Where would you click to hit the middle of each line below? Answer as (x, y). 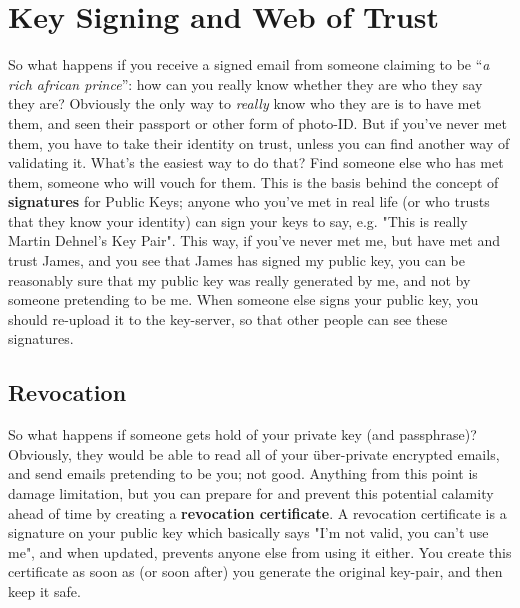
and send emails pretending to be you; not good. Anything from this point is (243, 473)
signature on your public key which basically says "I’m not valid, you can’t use (248, 532)
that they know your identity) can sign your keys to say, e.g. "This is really (238, 220)
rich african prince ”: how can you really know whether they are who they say (245, 83)
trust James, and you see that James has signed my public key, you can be (237, 260)
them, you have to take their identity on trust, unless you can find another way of (259, 142)
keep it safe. (44, 590)
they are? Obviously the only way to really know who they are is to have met (245, 103)
